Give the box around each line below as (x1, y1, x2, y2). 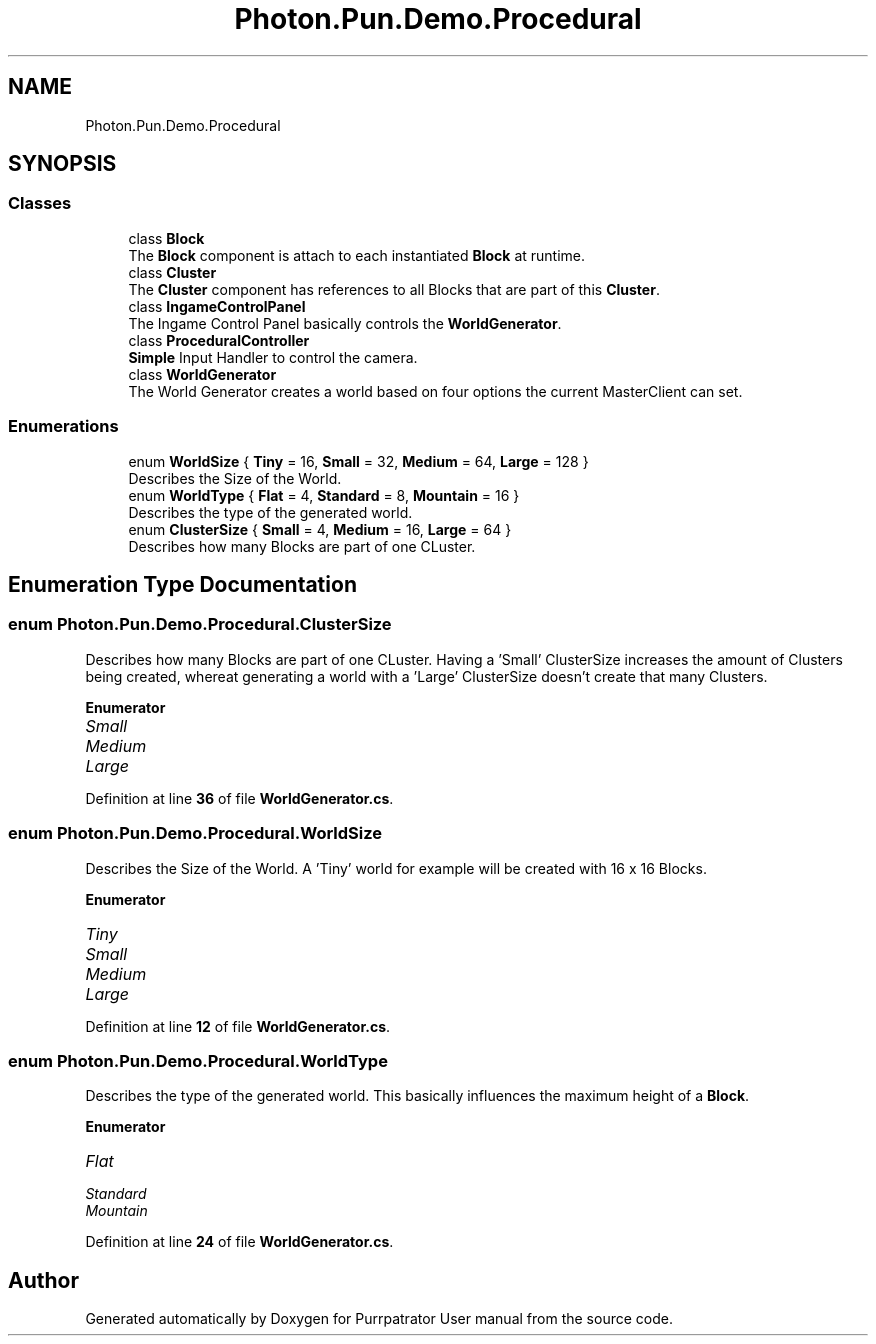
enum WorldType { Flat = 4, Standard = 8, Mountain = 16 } (128, 486, 520, 504)
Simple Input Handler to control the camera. (128, 348, 418, 366)
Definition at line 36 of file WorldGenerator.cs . (85, 789, 394, 807)
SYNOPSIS (8, 151, 117, 177)
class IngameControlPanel (128, 297, 306, 315)
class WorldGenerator (128, 365, 277, 383)
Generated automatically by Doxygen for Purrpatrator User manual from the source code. (85, 1310, 673, 1328)
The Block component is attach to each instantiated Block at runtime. (128, 246, 586, 264)
